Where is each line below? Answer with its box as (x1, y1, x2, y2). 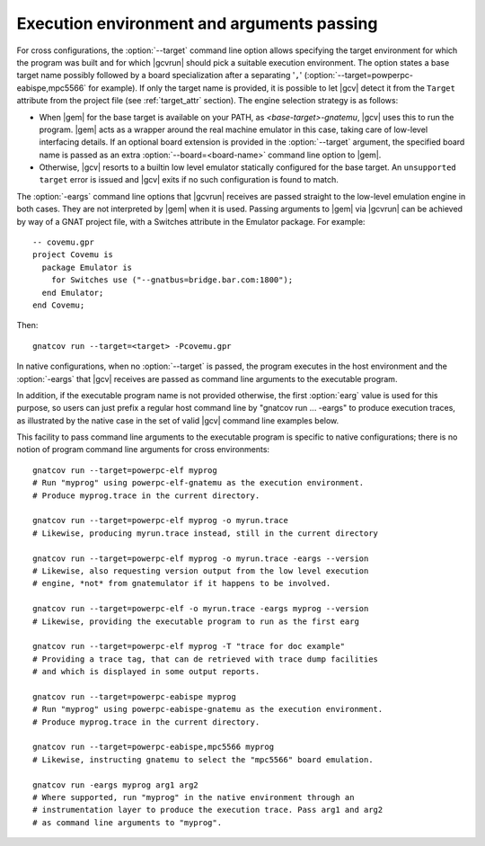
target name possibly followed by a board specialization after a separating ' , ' (16, 70, 303, 81)
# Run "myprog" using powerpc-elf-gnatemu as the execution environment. (32, 477, 365, 488)
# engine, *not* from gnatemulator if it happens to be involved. (32, 578, 331, 589)
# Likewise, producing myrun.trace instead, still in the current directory (32, 528, 379, 539)
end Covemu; (32, 299, 85, 310)
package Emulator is (41, 262, 133, 272)
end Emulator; (41, 288, 104, 298)
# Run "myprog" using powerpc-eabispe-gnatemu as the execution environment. (32, 704, 384, 715)
